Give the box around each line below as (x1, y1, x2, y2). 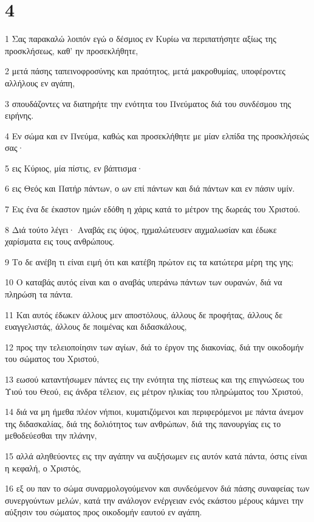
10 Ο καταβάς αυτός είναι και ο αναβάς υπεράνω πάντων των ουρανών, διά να (5, 276, 282, 288)
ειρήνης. (5, 109, 34, 122)
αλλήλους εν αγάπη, (5, 76, 75, 89)
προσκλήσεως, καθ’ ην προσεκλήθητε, (5, 44, 138, 57)
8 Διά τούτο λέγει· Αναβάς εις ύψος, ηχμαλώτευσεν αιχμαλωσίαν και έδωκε (5, 223, 277, 235)
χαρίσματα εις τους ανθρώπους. (5, 235, 115, 248)
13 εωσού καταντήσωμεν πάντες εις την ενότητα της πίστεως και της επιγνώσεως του (5, 373, 304, 385)
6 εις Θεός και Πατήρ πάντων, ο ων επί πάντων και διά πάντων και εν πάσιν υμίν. (5, 182, 295, 195)
